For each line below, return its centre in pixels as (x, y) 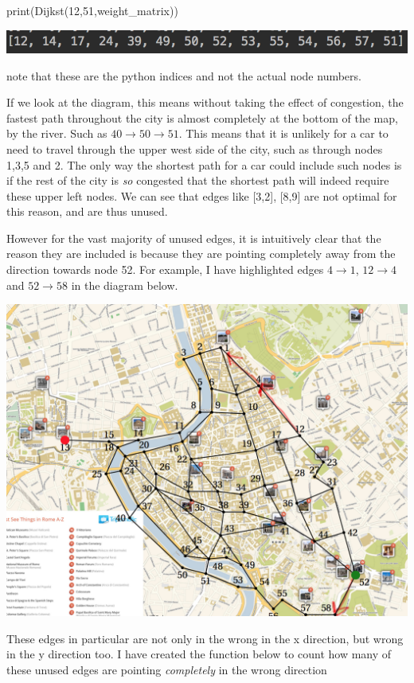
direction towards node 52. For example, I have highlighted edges (165, 269)
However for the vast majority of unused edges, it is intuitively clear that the (194, 238)
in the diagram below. (125, 285)
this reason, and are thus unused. (87, 211)
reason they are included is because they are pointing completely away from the (201, 254)
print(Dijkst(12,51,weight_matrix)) (92, 10)
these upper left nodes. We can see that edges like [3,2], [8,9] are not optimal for (202, 195)
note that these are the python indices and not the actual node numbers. (184, 75)
